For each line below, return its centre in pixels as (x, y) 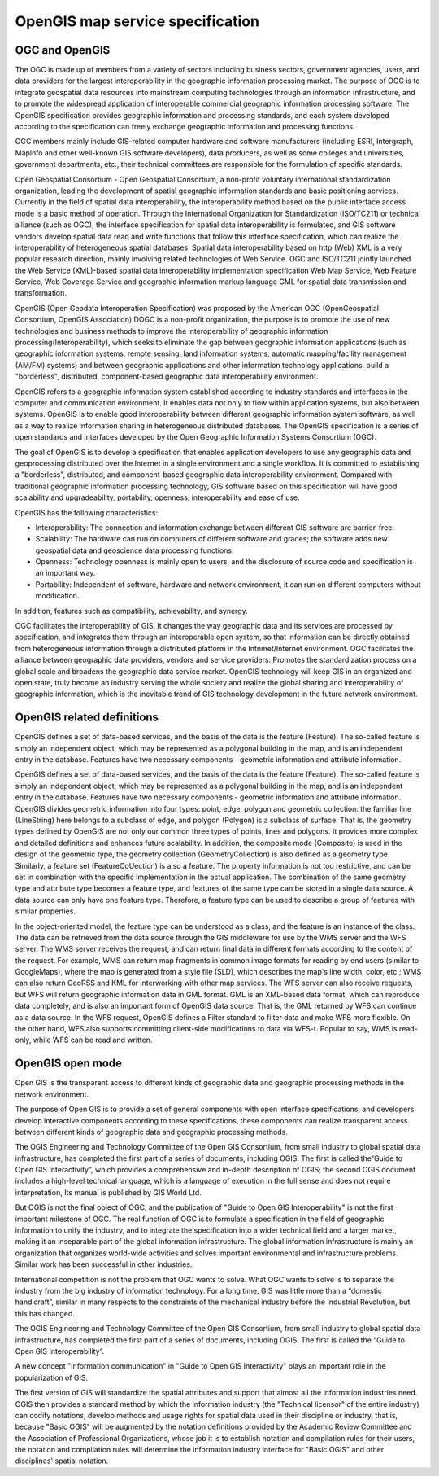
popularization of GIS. (52, 1377)
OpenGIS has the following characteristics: (87, 512)
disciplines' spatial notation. (62, 1461)
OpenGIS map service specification (137, 21)
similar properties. (46, 911)
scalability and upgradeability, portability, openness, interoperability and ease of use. (157, 497)
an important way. (65, 573)
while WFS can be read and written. (93, 1040)
